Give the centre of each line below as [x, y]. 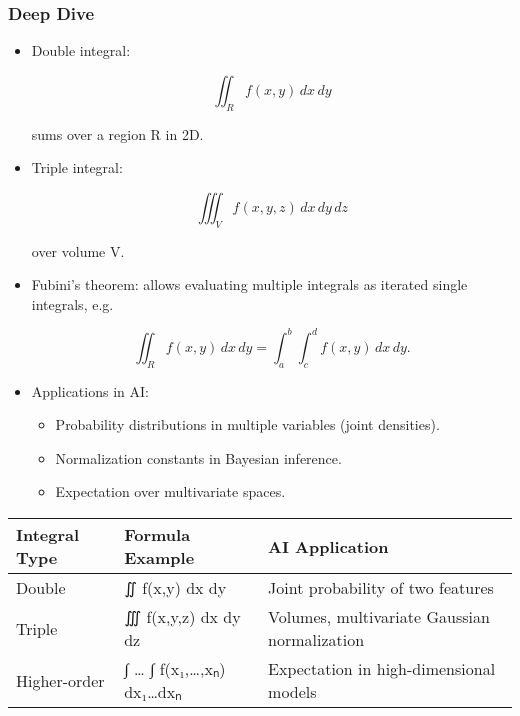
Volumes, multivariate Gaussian [379, 617]
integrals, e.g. [72, 303]
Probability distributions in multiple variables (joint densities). [247, 424]
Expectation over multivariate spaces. [170, 491]
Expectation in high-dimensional [382, 669]
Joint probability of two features [381, 588]
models [292, 692]
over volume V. [78, 250]
